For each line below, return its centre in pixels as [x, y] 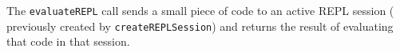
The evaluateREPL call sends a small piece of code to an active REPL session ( [200, 10]
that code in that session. [68, 41]
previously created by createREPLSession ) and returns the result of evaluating [200, 26]
